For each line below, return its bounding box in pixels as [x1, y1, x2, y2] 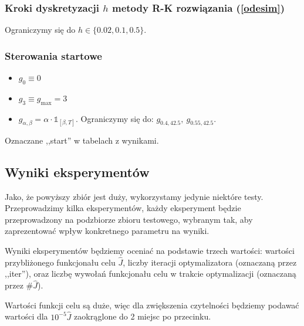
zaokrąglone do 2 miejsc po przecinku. [74, 310, 211, 322]
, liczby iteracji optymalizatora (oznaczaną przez [123, 256, 297, 268]
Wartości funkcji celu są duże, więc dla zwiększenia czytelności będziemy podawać [5, 298, 299, 311]
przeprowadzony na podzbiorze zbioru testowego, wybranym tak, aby [5, 213, 253, 225]
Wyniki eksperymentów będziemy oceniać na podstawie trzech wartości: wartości [5, 244, 295, 256]
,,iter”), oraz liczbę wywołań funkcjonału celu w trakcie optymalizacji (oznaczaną [5, 267, 296, 280]
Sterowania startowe [5, 48, 102, 63]
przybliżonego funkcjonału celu [5, 256, 116, 268]
